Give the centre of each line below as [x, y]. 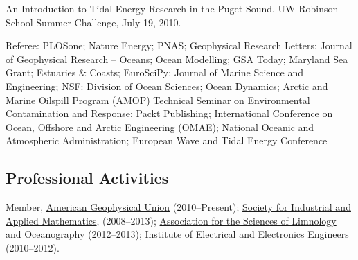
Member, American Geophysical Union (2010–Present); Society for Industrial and [178, 207]
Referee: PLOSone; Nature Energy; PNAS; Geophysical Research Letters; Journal [179, 45]
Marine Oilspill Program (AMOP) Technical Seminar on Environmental [158, 99]
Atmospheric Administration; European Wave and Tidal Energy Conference [167, 140]
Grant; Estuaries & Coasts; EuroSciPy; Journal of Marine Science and [154, 72]
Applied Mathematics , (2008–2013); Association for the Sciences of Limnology [171, 220]
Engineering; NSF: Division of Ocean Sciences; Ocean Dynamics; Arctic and [167, 86]
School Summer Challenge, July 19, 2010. [93, 22]
